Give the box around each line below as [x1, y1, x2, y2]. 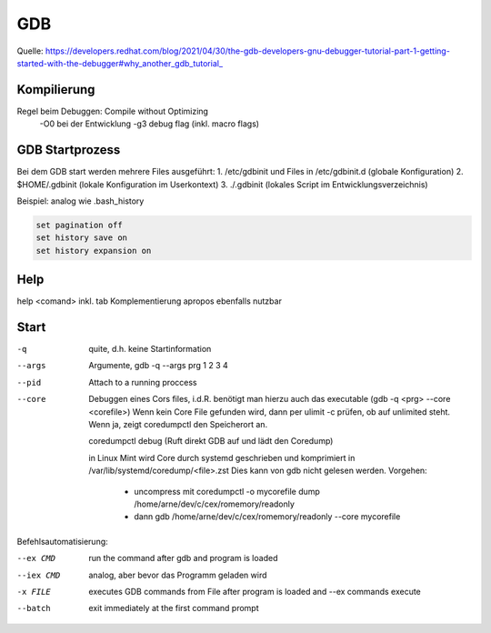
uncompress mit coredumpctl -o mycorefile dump [134, 486, 320, 497]
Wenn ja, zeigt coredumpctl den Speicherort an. [88, 419, 268, 430]
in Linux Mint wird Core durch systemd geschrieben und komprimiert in [88, 452, 356, 463]
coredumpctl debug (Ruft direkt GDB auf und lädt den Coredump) [88, 436, 334, 447]
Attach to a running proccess [88, 377, 197, 387]
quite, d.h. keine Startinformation [88, 344, 212, 355]
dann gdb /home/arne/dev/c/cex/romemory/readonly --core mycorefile [134, 511, 401, 522]
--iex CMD [16, 569, 61, 580]
